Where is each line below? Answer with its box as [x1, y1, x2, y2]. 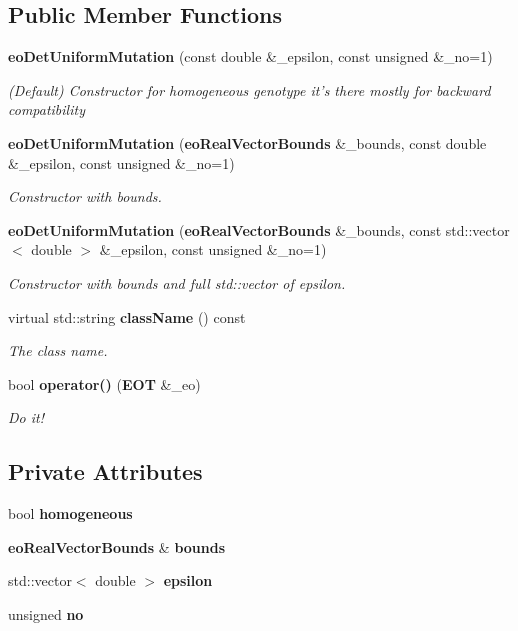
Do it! [8, 407, 44, 428]
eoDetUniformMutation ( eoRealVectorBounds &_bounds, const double [8, 132, 487, 153]
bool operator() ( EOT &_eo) [8, 373, 201, 394]
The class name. [8, 340, 108, 361]
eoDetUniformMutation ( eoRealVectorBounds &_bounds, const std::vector [8, 219, 510, 240]
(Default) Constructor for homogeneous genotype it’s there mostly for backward [8, 79, 491, 100]
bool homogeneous [8, 503, 133, 524]
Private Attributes [8, 456, 203, 487]
